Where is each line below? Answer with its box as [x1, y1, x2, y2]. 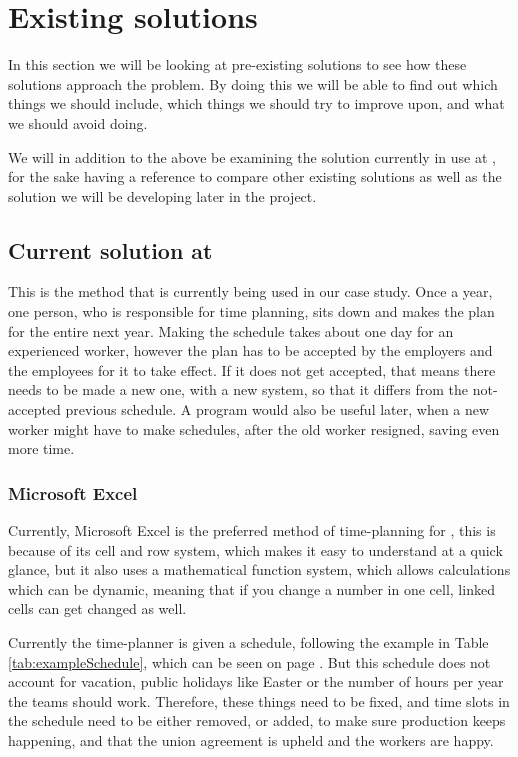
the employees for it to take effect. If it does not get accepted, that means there [8, 359, 496, 380]
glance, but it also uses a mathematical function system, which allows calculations [8, 559, 511, 580]
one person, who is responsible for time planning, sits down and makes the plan [8, 301, 495, 322]
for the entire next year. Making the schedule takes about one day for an [8, 320, 454, 341]
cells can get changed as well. [8, 598, 187, 619]
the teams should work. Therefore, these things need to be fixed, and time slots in [8, 690, 510, 711]
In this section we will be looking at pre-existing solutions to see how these [8, 54, 467, 75]
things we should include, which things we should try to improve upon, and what [8, 93, 505, 114]
